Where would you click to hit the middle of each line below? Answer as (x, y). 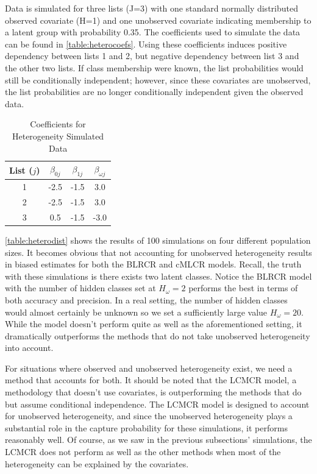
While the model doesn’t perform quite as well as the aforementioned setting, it (154, 324)
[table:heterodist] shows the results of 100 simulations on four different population (158, 240)
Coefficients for (58, 124)
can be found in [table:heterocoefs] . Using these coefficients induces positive (146, 44)
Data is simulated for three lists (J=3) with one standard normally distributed (151, 8)
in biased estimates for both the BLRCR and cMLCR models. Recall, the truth (153, 264)
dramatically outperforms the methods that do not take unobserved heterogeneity (158, 335)
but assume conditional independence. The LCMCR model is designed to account (157, 404)
